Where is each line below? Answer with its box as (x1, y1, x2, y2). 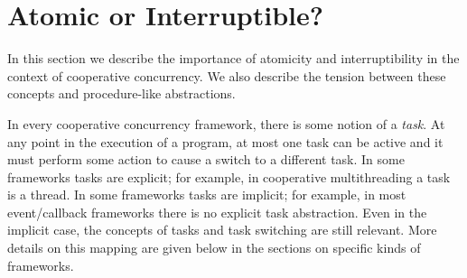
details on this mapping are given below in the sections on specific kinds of (7, 238, 421, 257)
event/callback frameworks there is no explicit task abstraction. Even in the (7, 202, 427, 221)
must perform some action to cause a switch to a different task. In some (7, 150, 405, 169)
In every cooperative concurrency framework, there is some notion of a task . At (7, 114, 445, 133)
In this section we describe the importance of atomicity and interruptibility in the (7, 49, 460, 68)
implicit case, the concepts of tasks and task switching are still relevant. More (7, 220, 437, 239)
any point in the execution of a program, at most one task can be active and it (7, 132, 444, 151)
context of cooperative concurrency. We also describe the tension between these (7, 66, 446, 85)
